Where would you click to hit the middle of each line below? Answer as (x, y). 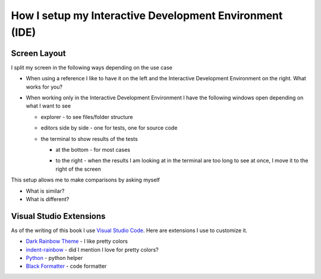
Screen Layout (38, 53)
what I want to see (48, 106)
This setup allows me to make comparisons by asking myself (85, 180)
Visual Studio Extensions (58, 216)
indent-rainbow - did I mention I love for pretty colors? (92, 249)
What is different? (48, 199)
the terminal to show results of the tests (89, 139)
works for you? (44, 87)
